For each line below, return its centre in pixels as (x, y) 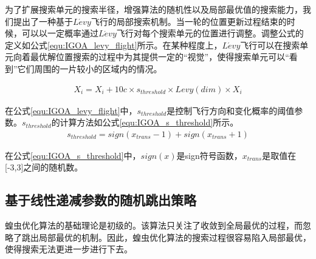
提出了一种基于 (43, 21)
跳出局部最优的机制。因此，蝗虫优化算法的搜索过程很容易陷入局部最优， (166, 237)
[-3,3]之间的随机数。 (44, 167)
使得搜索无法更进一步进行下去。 (69, 249)
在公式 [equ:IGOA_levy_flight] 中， (71, 110)
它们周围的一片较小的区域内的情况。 (90, 68)
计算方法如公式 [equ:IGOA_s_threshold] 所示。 (149, 122)
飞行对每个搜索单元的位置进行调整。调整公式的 (210, 33)
